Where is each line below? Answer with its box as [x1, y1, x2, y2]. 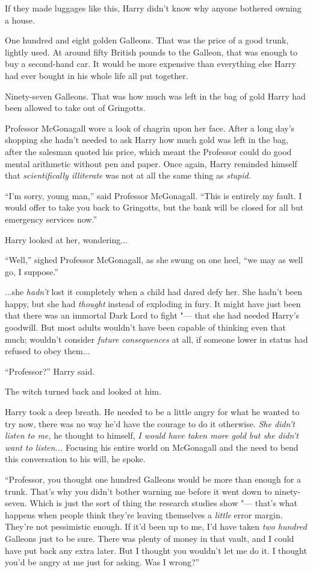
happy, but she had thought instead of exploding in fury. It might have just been [5, 297, 301, 310]
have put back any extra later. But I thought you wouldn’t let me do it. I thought [5, 544, 307, 556]
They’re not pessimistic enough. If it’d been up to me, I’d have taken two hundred [5, 520, 307, 533]
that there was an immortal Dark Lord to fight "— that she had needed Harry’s [5, 309, 300, 322]
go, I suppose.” [5, 265, 58, 278]
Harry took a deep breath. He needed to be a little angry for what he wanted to [5, 405, 300, 418]
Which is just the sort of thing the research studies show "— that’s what [29, 497, 297, 509]
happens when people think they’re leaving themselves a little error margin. [5, 508, 283, 521]
